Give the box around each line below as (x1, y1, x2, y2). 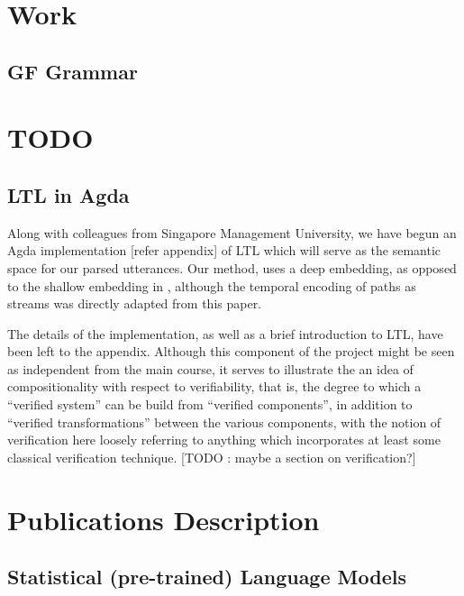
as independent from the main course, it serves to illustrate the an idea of (7, 359, 414, 378)
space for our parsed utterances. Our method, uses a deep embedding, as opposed (7, 258, 457, 277)
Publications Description (7, 500, 320, 537)
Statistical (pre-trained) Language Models (7, 563, 406, 591)
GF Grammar (7, 57, 138, 85)
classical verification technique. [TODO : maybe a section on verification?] (7, 447, 416, 466)
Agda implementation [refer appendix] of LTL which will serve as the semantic (7, 241, 441, 260)
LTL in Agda (7, 180, 130, 208)
